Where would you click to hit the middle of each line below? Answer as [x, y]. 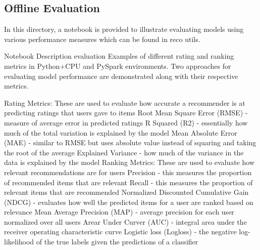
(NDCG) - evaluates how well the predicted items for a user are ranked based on [129, 202]
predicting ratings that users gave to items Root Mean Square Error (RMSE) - [126, 113]
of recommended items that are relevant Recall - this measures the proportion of [128, 182]
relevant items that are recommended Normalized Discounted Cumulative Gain [126, 192]
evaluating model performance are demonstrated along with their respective [121, 76]
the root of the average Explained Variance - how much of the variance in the [124, 152]
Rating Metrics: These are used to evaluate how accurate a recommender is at [125, 102]
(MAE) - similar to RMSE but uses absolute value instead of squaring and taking [130, 142]
